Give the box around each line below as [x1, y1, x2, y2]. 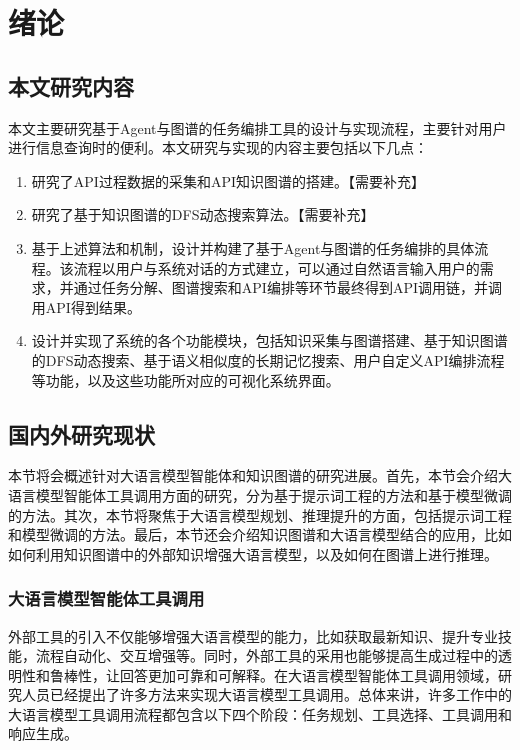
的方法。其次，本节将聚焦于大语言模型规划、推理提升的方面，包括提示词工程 [8, 504, 512, 525]
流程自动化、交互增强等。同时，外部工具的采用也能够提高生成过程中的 [35, 645, 498, 666]
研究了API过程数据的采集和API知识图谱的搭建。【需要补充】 [31, 170, 425, 191]
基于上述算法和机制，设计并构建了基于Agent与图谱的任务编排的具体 [31, 237, 475, 258]
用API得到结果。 [31, 296, 141, 317]
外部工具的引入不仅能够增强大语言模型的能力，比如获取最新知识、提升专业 [8, 625, 498, 646]
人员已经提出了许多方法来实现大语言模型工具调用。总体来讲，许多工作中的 [21, 684, 512, 705]
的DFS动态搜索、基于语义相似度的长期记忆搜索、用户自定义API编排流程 [31, 349, 505, 370]
